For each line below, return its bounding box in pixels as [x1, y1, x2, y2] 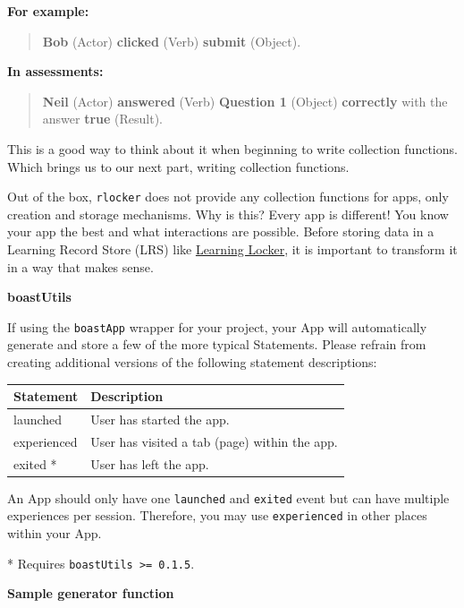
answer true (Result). [42, 109, 164, 128]
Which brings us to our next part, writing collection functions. [7, 157, 350, 176]
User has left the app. [90, 454, 209, 473]
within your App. [7, 524, 102, 543]
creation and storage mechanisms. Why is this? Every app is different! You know [7, 204, 449, 223]
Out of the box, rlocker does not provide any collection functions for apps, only [7, 187, 449, 206]
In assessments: [7, 62, 104, 81]
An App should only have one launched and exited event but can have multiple [7, 488, 450, 507]
